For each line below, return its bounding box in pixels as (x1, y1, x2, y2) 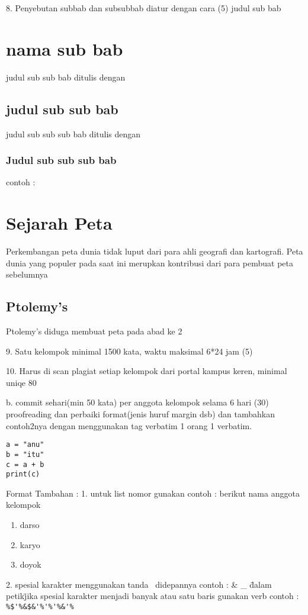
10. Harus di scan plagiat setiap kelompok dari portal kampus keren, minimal (6, 365, 287, 377)
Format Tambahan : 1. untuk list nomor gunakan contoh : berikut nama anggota (6, 487, 300, 499)
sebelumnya (6, 268, 48, 281)
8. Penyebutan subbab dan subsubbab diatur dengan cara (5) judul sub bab (6, 2, 281, 14)
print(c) (6, 470, 40, 479)
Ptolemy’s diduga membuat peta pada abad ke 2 (6, 325, 182, 337)
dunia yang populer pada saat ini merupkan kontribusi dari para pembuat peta (6, 256, 293, 269)
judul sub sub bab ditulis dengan (6, 70, 126, 83)
